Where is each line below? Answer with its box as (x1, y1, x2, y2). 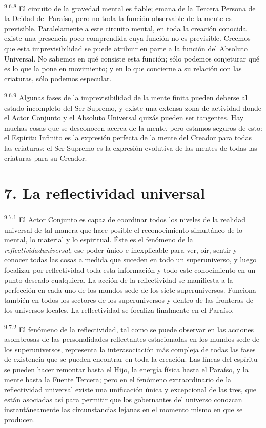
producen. (4, 414, 35, 424)
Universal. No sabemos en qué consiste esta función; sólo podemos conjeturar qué (4, 53, 260, 64)
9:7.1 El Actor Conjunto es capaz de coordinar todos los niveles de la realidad (4, 213, 246, 225)
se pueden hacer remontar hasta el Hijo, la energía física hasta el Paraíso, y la (4, 363, 249, 374)
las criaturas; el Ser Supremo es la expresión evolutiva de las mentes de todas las (4, 142, 257, 153)
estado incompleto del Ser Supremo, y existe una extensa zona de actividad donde (4, 102, 261, 113)
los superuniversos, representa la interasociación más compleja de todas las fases (4, 343, 256, 354)
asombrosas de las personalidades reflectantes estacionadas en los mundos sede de (4, 334, 259, 344)
